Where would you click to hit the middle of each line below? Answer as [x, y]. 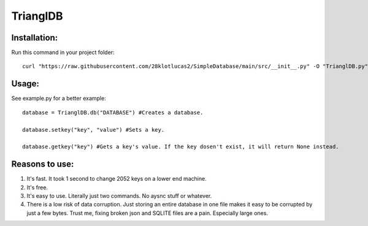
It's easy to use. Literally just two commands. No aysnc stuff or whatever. [119, 196]
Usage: [25, 84]
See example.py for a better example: [59, 99]
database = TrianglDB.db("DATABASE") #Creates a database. [113, 112]
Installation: [35, 38]
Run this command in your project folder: [63, 53]
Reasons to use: [43, 164]
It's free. [37, 187]
